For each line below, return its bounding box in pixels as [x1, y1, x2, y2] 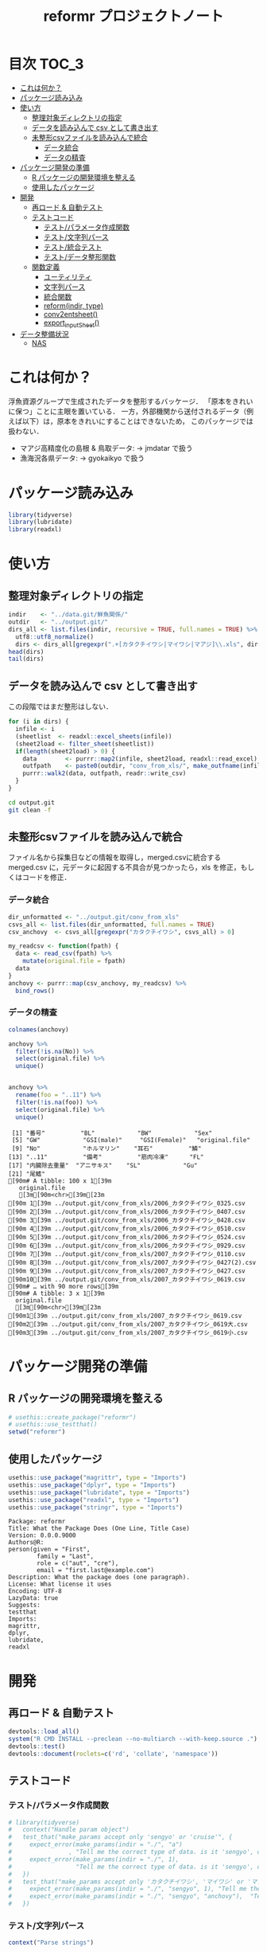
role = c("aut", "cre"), [37, 1559, 119, 1567]
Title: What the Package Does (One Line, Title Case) [8, 1524, 191, 1533]
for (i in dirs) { [8, 718, 69, 726]
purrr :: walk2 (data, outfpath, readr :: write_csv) [22, 769, 187, 777]
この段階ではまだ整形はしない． [8, 702, 113, 711]
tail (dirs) [8, 655, 44, 663]
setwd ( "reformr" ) [8, 1428, 66, 1436]
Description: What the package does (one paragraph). [8, 1574, 191, 1582]
